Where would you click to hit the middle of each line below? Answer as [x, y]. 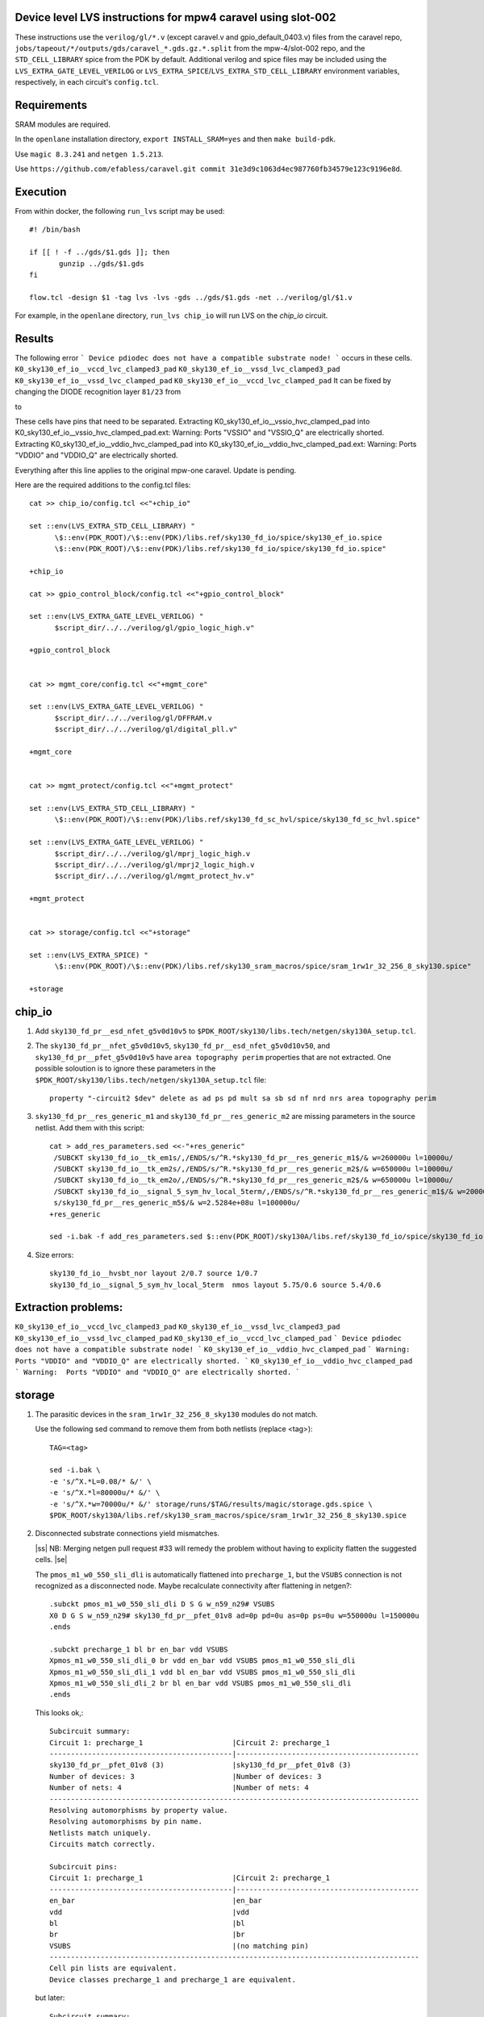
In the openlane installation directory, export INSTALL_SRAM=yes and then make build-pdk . [175, 139]
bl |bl [147, 1923]
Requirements [51, 105]
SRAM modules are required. [63, 124]
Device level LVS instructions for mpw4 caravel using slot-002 [175, 17]
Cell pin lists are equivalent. [113, 1968]
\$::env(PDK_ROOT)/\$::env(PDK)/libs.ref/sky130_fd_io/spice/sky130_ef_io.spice [218, 537]
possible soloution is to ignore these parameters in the [125, 1068]
